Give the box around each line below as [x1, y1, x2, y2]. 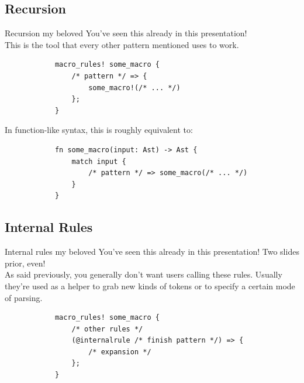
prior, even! [5, 257, 46, 269]
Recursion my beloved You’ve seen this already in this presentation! [5, 27, 247, 39]
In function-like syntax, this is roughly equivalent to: [5, 124, 193, 136]
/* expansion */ [88, 347, 151, 356]
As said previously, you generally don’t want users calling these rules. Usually [5, 268, 282, 281]
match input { [71, 157, 126, 166]
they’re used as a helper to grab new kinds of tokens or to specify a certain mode [5, 279, 295, 292]
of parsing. [5, 291, 43, 303]
